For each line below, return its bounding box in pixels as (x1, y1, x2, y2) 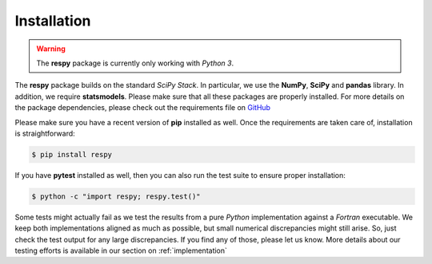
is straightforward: (14, 128, 75, 138)
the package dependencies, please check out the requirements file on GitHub (14, 103, 271, 112)
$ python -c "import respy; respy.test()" (31, 191, 201, 201)
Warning (36, 44, 66, 53)
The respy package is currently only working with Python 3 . (36, 58, 234, 68)
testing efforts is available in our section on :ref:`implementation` (14, 246, 228, 255)
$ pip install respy (31, 150, 112, 159)
